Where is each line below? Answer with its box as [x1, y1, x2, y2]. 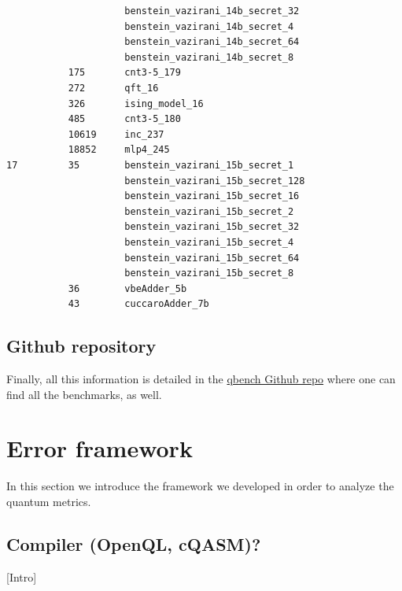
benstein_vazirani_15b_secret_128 [124, 175, 305, 187]
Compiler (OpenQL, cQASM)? [6, 531, 261, 556]
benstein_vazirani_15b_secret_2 [124, 205, 294, 217]
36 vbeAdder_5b [68, 283, 187, 294]
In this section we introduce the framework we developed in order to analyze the [6, 478, 394, 494]
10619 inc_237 [68, 128, 164, 140]
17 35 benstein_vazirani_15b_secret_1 [6, 159, 294, 171]
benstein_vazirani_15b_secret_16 [124, 190, 300, 202]
